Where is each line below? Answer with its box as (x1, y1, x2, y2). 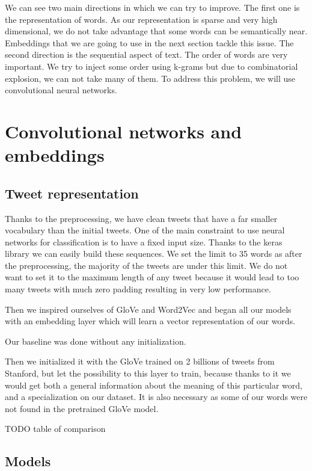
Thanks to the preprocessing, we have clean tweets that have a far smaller (5, 212, 278, 224)
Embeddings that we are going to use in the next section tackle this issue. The (5, 36, 294, 49)
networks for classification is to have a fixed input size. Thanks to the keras (5, 235, 283, 248)
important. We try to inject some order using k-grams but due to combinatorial (5, 60, 298, 72)
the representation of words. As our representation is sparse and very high (5, 13, 278, 25)
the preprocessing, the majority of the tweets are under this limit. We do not (5, 259, 288, 271)
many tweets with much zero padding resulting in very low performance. (5, 283, 271, 295)
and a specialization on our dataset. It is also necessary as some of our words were (5, 390, 308, 403)
